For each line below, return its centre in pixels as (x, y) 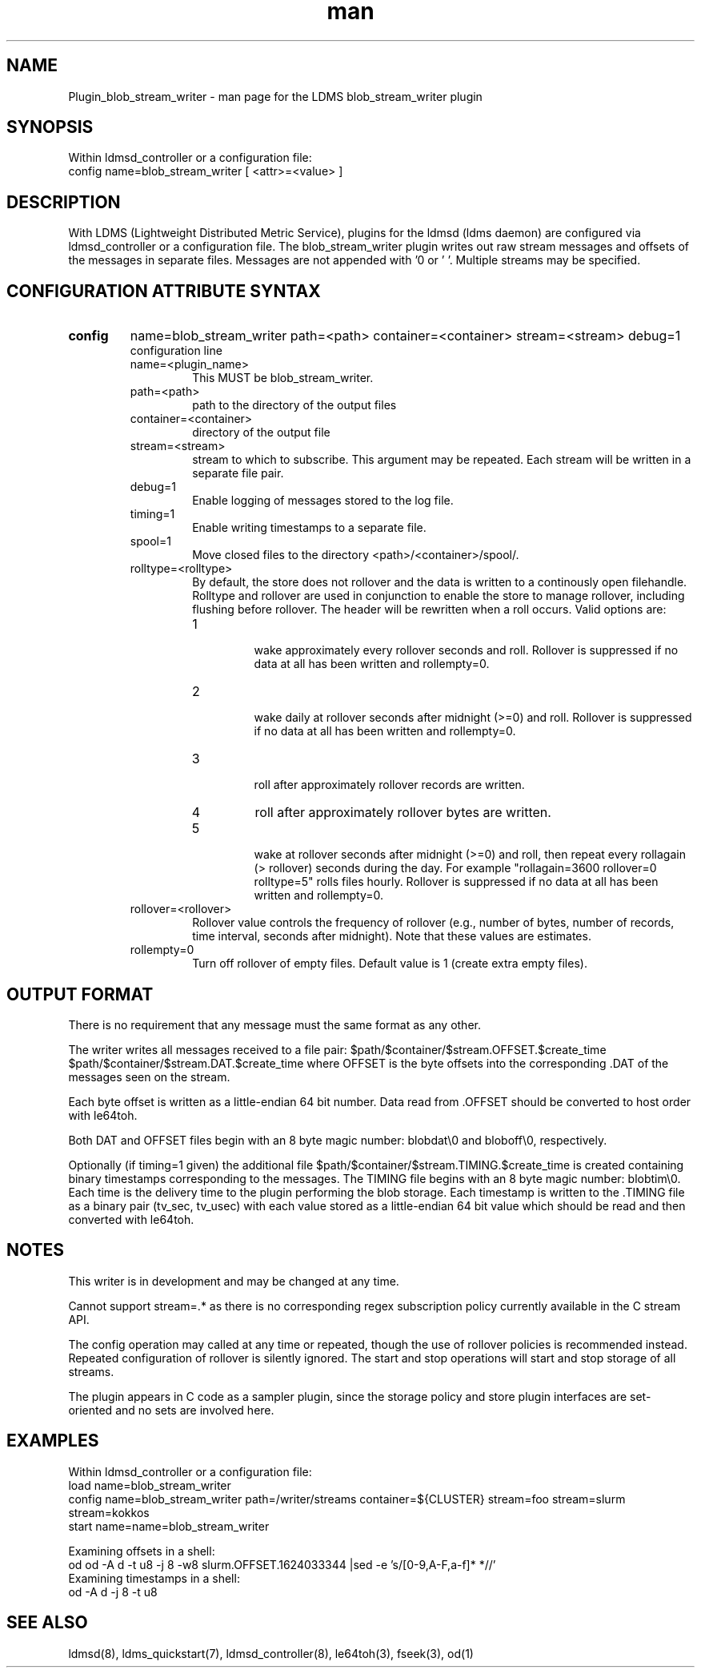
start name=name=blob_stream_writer (169, 1526)
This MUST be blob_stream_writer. (283, 378)
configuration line (176, 351)
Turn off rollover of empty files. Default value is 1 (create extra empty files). (390, 964)
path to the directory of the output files (294, 405)
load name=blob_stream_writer (150, 1485)
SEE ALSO (47, 1623)
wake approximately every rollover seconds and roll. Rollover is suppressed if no (466, 650)
